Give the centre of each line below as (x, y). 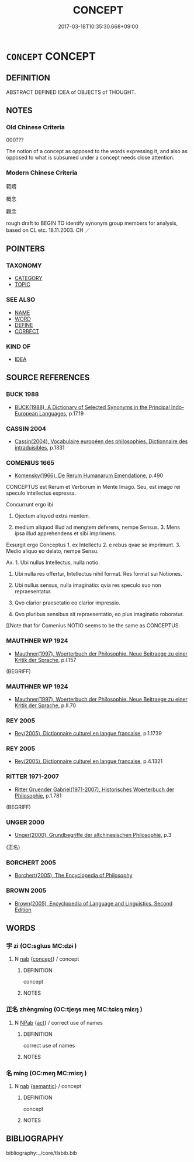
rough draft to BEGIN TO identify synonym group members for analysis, (92, 223)
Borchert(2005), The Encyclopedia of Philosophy (73, 876)
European (26, 413)
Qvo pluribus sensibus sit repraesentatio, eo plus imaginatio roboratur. (99, 614)
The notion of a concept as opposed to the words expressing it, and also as (97, 151)
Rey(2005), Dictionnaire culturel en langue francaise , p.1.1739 (88, 734)
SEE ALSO (21, 300)
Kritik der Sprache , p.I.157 (45, 660)
